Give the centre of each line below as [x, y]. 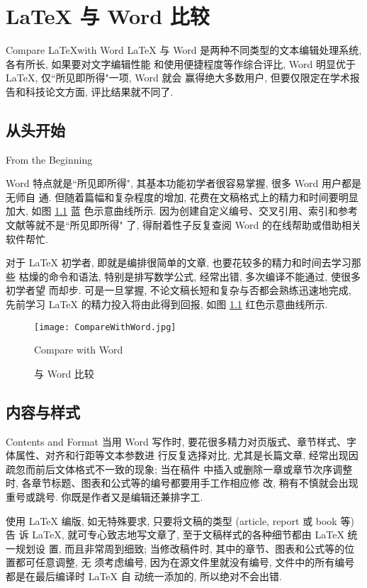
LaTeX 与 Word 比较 [108, 16]
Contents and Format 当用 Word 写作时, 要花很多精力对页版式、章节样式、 [176, 441]
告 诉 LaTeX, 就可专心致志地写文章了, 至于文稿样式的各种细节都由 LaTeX [175, 535]
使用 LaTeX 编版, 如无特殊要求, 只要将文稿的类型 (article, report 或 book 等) [180, 520]
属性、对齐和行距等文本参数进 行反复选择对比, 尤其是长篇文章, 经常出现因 [187, 455]
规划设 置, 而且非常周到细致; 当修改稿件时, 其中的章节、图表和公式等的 [180, 548]
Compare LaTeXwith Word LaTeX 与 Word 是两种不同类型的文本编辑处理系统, [184, 50]
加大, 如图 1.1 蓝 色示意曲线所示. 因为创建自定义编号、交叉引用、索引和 [172, 211]
